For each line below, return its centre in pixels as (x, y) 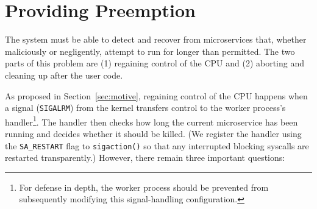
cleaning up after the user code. (64, 75)
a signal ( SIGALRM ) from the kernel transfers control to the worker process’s (145, 108)
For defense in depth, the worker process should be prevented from (144, 187)
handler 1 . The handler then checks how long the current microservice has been (151, 121)
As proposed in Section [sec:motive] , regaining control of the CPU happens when (156, 95)
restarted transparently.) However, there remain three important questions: (145, 158)
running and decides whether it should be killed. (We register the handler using (153, 133)
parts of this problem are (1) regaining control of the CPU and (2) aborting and (155, 63)
